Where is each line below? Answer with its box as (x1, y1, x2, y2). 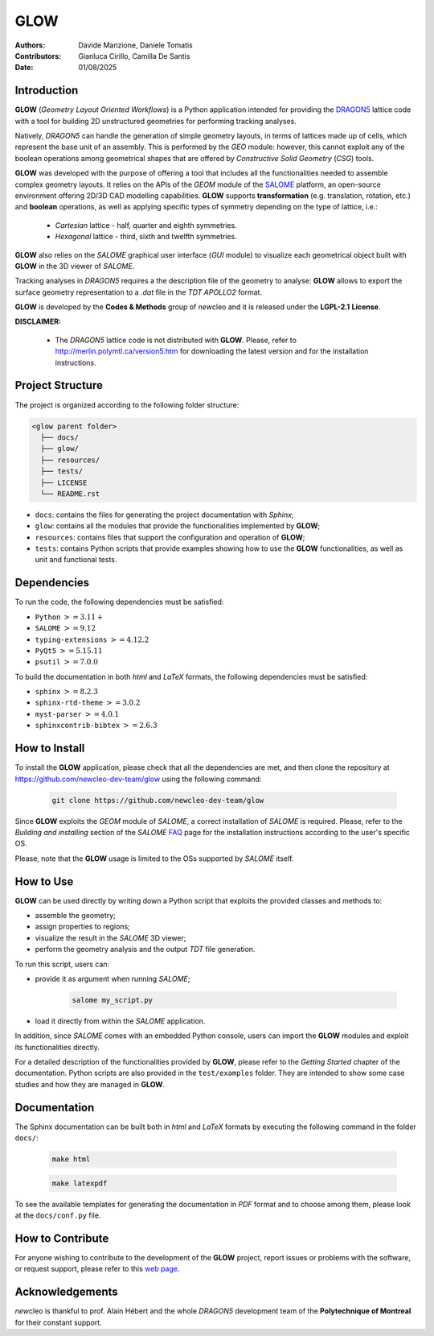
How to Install (14, 742, 85, 755)
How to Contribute (14, 1231, 109, 1245)
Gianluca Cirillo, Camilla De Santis (78, 51, 190, 60)
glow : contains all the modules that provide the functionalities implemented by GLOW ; (35, 521, 321, 531)
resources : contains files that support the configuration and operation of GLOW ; (35, 532, 305, 542)
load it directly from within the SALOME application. (35, 1015, 206, 1026)
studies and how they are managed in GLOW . (14, 1079, 165, 1089)
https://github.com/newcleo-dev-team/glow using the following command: (14, 774, 262, 784)
